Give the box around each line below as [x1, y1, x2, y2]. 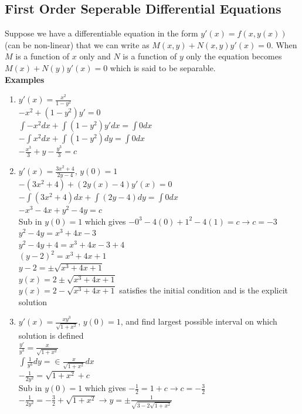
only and [79, 50, 111, 62]
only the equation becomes [186, 50, 282, 62]
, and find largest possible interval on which [120, 315, 277, 328]
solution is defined [18, 329, 84, 342]
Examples [5, 73, 45, 85]
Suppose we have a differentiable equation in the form [5, 27, 198, 39]
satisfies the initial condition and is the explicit [119, 284, 289, 296]
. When [270, 38, 297, 51]
